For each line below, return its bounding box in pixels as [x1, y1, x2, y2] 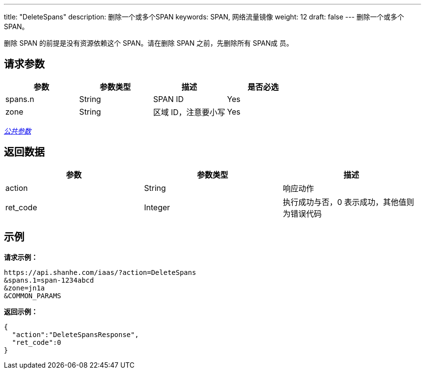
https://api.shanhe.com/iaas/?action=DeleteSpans [4, 268, 196, 276]
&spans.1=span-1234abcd [4, 276, 94, 284]
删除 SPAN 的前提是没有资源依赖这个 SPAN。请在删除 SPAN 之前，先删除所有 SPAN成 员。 [4, 39, 293, 47]
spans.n [5, 94, 34, 104]
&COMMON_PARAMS [4, 291, 62, 300]
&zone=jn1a [4, 284, 45, 292]
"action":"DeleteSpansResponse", [12, 330, 139, 339]
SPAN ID [153, 94, 184, 104]
